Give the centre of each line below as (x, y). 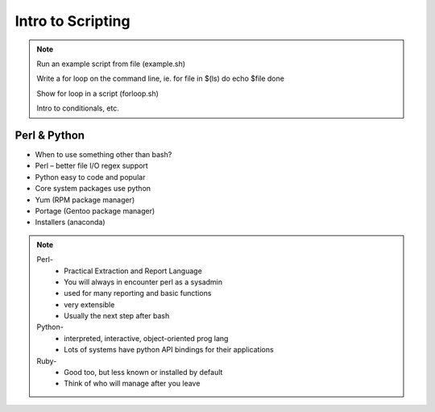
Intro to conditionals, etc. (78, 108)
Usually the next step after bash (117, 316)
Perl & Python (50, 135)
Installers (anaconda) (70, 223)
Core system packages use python (93, 189)
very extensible (89, 304)
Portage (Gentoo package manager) (95, 210)
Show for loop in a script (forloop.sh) (97, 94)
